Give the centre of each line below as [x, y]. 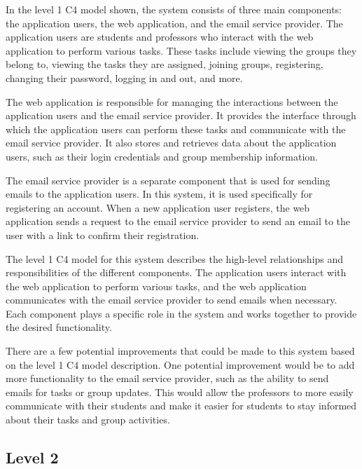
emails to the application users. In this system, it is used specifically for [159, 194]
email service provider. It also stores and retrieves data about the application [171, 143]
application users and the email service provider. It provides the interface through [181, 115]
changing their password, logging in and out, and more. [124, 77]
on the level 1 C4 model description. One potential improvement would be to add [180, 364]
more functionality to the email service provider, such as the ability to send [167, 378]
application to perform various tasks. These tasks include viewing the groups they [181, 50]
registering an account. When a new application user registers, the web [158, 207]
